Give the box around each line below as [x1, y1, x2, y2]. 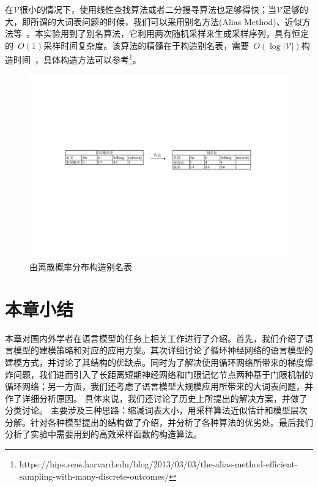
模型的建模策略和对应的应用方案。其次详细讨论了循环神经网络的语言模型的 [13, 344, 313, 357]
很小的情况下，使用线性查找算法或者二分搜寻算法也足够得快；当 [19, 3, 276, 15]
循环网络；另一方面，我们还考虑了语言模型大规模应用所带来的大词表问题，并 [5, 380, 313, 393]
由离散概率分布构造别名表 [29, 260, 132, 273]
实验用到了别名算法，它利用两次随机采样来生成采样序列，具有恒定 [43, 27, 309, 40]
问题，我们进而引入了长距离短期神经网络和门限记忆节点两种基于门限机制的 [13, 368, 313, 380]
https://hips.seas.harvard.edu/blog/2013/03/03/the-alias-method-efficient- [19, 458, 298, 470]
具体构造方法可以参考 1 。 [43, 51, 141, 66]
